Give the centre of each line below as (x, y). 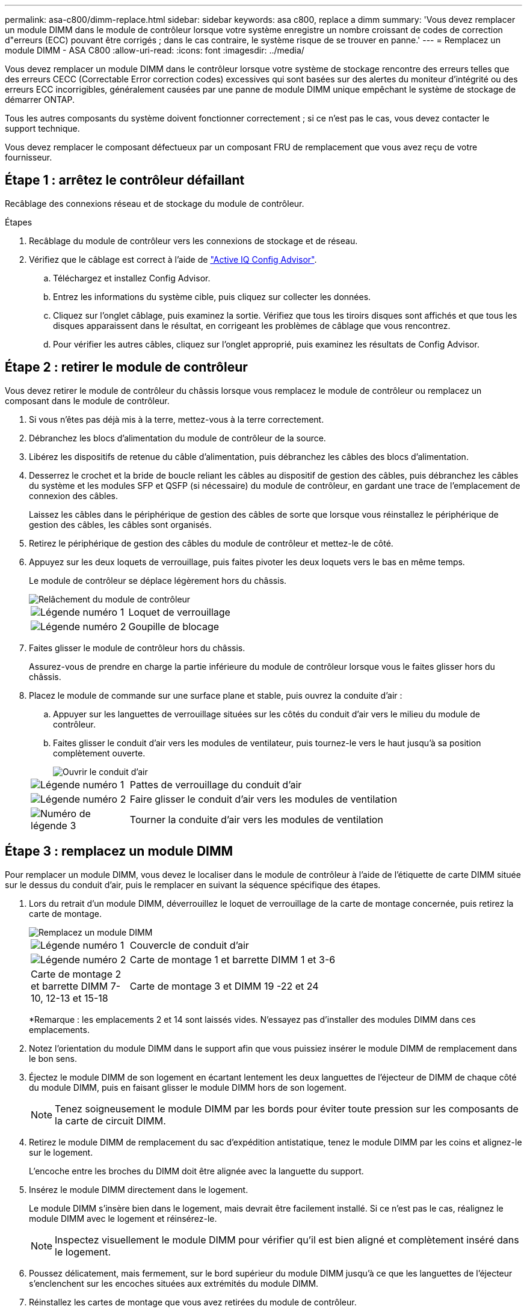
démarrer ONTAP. (40, 100)
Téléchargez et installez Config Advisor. (132, 278)
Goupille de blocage (174, 626)
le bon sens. (53, 1058)
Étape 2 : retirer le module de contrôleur (126, 367)
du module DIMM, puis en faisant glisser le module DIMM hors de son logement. (188, 1087)
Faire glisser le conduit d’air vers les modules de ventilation (263, 799)
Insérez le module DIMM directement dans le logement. (139, 1189)
